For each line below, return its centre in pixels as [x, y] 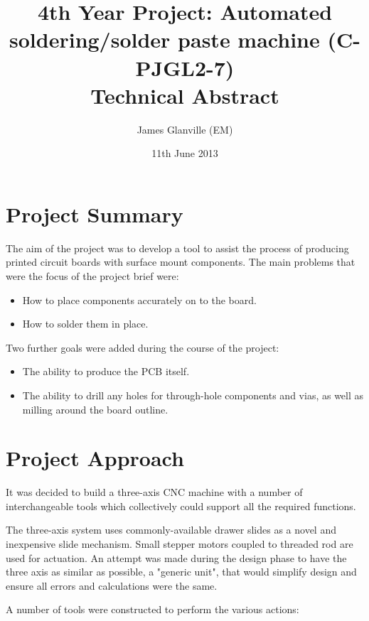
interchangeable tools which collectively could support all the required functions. [181, 506]
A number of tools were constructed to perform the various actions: [153, 609]
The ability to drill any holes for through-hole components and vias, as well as [193, 395]
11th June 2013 [185, 153]
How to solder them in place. [85, 324]
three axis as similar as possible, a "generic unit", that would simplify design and [181, 572]
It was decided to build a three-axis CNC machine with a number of [154, 492]
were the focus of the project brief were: [92, 276]
